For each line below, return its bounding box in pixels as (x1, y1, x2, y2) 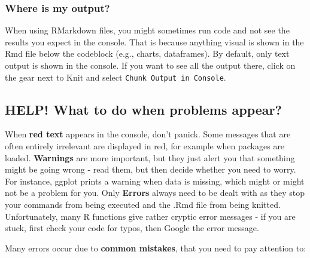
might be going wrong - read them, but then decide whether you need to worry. (5, 163, 296, 176)
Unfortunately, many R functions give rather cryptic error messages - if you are (5, 210, 296, 222)
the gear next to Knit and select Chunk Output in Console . (5, 70, 226, 83)
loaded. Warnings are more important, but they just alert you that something (5, 151, 295, 164)
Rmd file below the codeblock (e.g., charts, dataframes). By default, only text (5, 47, 290, 60)
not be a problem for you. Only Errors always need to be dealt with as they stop (5, 186, 305, 199)
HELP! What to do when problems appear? (5, 100, 282, 118)
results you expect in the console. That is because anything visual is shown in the (5, 35, 304, 48)
